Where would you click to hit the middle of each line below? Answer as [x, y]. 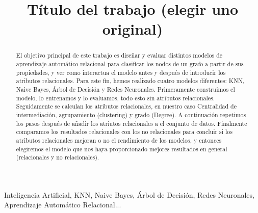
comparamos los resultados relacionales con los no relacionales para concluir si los [124, 132]
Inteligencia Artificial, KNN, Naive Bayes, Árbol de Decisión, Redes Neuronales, [129, 194]
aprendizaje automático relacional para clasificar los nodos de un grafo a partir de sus [130, 64]
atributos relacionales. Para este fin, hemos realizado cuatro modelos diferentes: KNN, [130, 81]
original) [133, 29]
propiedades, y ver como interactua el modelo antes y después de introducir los [121, 72]
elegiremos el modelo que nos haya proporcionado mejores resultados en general [122, 149]
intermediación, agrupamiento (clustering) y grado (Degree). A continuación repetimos [131, 114]
